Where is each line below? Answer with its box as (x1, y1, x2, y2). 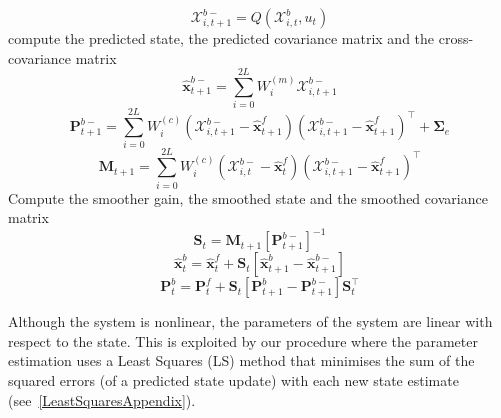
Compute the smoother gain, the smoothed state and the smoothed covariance (8, 187, 488, 208)
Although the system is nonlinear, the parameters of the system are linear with (8, 311, 493, 332)
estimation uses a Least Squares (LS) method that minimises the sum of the (8, 350, 475, 371)
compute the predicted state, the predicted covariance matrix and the (8, 28, 435, 48)
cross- (438, 28, 474, 48)
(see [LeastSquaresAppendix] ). (8, 389, 196, 410)
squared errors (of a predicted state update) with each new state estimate (8, 370, 459, 391)
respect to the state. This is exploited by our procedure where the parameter (8, 330, 478, 351)
